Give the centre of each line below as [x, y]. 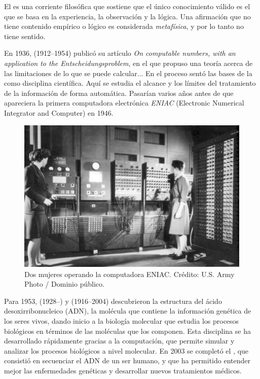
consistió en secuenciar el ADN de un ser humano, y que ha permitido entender [127, 360]
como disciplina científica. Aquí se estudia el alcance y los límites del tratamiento [130, 83]
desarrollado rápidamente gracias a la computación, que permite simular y [119, 341]
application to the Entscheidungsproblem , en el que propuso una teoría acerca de [128, 63]
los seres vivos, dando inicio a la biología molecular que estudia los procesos [122, 321]
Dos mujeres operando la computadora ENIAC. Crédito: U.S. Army [129, 274]
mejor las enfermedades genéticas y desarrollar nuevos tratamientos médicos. [123, 371]
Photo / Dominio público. [64, 284]
